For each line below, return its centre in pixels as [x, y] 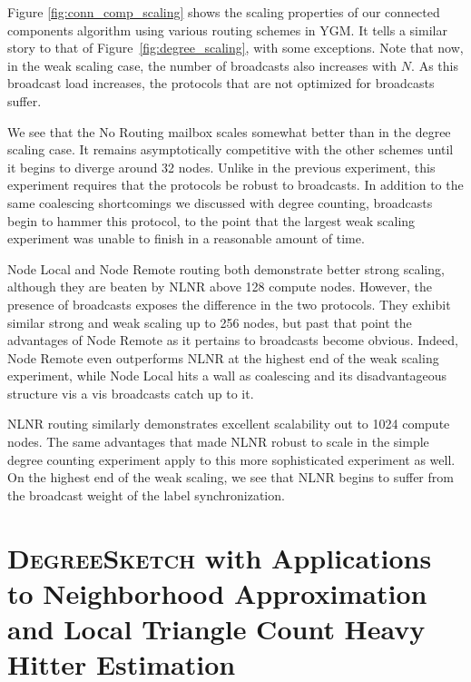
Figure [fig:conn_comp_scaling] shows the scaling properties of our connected [224, 12]
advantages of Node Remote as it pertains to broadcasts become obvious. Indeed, [233, 340]
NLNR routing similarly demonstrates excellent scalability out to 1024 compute [229, 424]
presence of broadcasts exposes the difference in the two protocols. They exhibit [229, 304]
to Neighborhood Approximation [217, 593]
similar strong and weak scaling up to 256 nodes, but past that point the [210, 322]
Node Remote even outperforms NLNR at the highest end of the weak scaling [223, 357]
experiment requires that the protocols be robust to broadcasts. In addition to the [235, 185]
